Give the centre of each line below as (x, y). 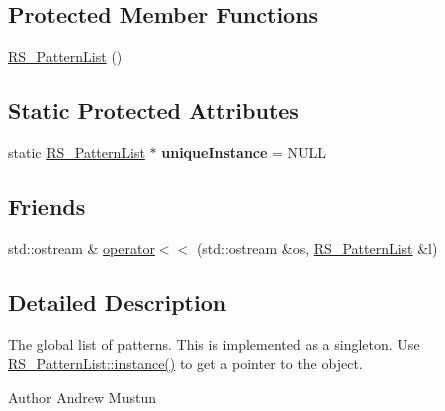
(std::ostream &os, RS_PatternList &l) (317, 247)
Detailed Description (117, 301)
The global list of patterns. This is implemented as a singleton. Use (214, 343)
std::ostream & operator (81, 247)
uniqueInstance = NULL (244, 152)
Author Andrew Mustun (82, 396)
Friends (47, 205)
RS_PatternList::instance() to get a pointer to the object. (185, 363)
